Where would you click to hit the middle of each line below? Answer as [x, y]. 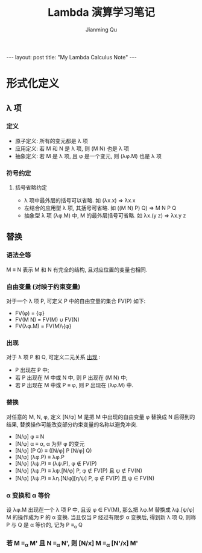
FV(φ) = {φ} [30, 313]
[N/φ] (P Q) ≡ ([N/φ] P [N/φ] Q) [53, 450]
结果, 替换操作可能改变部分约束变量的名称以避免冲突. [72, 424]
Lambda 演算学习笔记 [101, 12]
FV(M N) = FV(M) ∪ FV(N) [47, 320]
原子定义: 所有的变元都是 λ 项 [52, 141]
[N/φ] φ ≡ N [30, 436]
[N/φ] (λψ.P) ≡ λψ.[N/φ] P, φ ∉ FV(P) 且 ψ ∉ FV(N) [79, 471]
